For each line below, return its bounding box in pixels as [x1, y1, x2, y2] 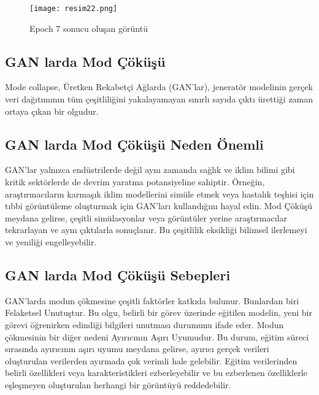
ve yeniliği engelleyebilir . [5, 236, 97, 248]
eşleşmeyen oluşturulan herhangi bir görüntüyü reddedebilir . [5, 378, 231, 391]
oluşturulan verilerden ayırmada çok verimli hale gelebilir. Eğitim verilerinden [5, 354, 298, 367]
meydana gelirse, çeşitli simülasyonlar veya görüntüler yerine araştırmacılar [5, 211, 287, 224]
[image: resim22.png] [29, 4, 118, 13]
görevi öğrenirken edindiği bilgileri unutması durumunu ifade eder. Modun [5, 318, 284, 331]
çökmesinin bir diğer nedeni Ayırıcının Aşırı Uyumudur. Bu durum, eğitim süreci [5, 330, 309, 343]
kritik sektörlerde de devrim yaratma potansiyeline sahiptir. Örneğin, [5, 175, 265, 188]
